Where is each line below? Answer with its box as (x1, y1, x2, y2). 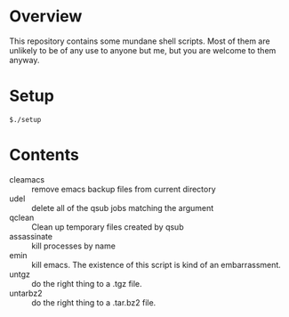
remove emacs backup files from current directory (31, 183, 216, 194)
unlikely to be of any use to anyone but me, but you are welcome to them (9, 45, 277, 55)
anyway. (9, 54, 40, 65)
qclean (9, 212, 35, 223)
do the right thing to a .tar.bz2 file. (31, 297, 157, 308)
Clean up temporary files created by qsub (31, 221, 184, 232)
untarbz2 (9, 288, 43, 298)
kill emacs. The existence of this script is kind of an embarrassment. (31, 259, 282, 270)
